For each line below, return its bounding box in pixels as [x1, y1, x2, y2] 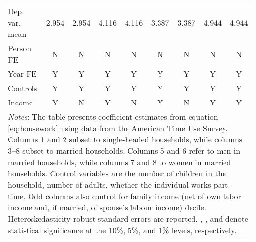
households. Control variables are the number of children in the [8, 168, 226, 179]
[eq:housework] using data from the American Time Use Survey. [8, 122, 228, 134]
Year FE [8, 68, 37, 79]
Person [8, 42, 32, 54]
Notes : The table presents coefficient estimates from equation [8, 111, 218, 122]
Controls [8, 82, 37, 94]
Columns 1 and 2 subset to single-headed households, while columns [8, 134, 243, 145]
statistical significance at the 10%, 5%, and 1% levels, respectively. [8, 224, 237, 236]
